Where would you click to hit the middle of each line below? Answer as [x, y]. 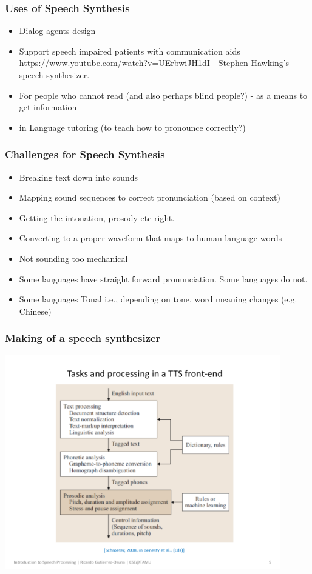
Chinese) [35, 311]
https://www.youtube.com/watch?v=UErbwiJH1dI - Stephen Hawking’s [154, 63]
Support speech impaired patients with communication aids [130, 51]
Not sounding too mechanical [73, 258]
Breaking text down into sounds [79, 177]
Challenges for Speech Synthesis [85, 154]
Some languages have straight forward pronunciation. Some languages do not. [163, 279]
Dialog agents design [57, 31]
